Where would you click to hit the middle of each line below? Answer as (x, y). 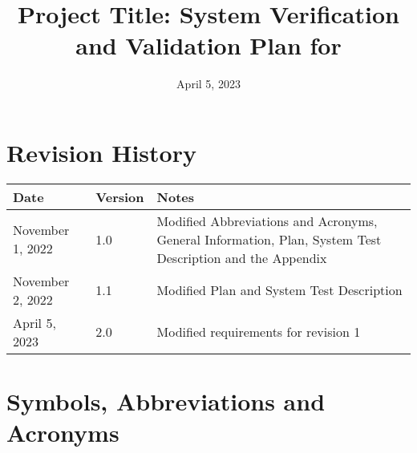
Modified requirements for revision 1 (259, 332)
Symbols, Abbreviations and (166, 401)
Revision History (101, 152)
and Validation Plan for (208, 45)
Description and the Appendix (242, 257)
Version (120, 196)
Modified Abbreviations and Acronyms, (267, 220)
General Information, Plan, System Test (269, 239)
